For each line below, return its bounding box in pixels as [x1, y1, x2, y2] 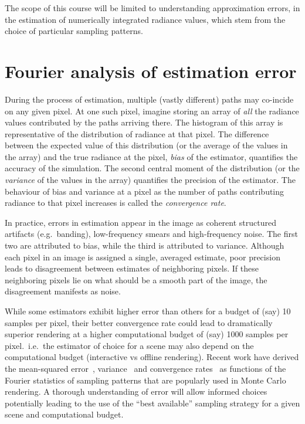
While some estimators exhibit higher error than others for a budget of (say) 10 [5, 305, 291, 317]
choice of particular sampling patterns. [5, 25, 143, 37]
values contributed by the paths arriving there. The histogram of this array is [5, 116, 283, 128]
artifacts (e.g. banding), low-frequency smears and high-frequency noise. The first [5, 228, 298, 240]
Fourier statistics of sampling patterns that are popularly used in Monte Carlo [5, 374, 286, 386]
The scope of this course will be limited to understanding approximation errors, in [5, 2, 300, 13]
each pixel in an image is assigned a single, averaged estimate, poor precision [5, 250, 280, 263]
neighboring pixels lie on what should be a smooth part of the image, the [5, 273, 267, 286]
